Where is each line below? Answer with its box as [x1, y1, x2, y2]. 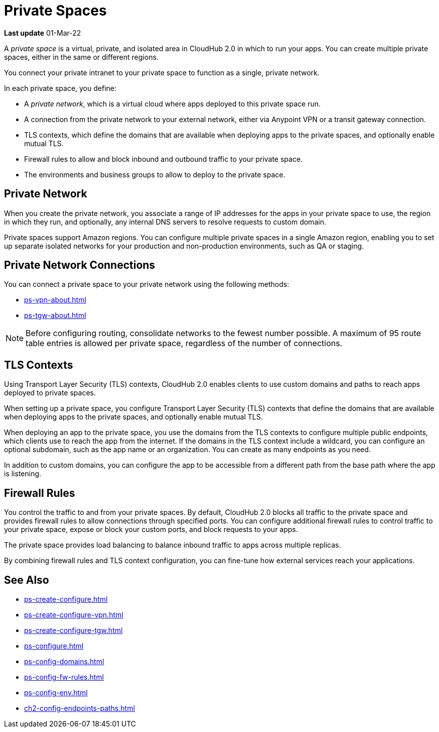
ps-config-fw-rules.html [24, 672, 104, 681]
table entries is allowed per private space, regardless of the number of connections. [26, 338, 343, 349]
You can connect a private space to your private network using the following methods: [4, 280, 289, 289]
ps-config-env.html [24, 688, 88, 697]
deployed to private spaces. [4, 388, 96, 397]
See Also [4, 573, 49, 586]
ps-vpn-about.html [24, 295, 86, 304]
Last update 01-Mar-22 [4, 28, 81, 37]
